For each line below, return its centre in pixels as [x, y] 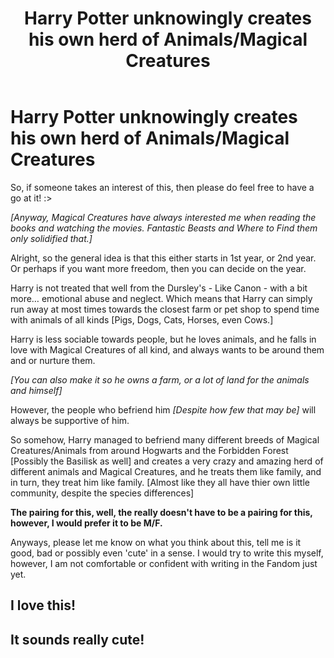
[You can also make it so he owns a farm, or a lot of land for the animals [160, 379]
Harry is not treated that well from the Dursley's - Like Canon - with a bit [159, 288]
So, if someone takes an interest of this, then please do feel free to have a [162, 187]
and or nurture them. [53, 360]
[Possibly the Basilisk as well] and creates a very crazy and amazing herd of [167, 461]
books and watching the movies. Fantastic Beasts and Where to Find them [164, 228]
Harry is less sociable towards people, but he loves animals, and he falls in [163, 339]
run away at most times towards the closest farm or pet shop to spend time [165, 309]
